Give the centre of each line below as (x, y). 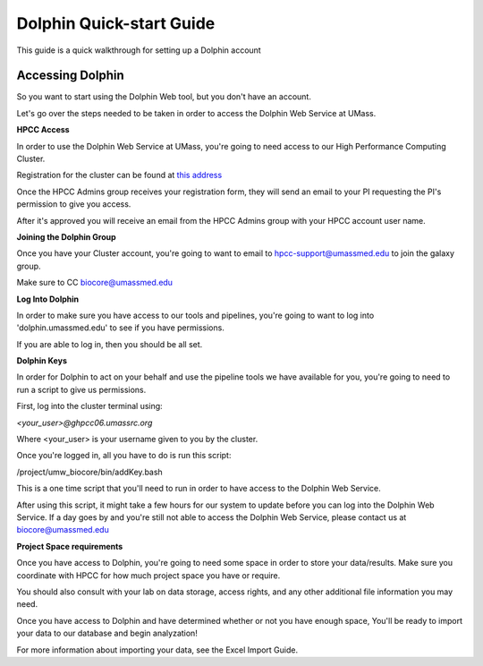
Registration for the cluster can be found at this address (119, 175)
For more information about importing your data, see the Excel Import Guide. (157, 650)
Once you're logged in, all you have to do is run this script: (124, 456)
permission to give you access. (74, 204)
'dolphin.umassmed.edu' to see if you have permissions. (121, 328)
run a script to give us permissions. (81, 389)
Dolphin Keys (42, 361)
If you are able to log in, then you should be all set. (110, 344)
